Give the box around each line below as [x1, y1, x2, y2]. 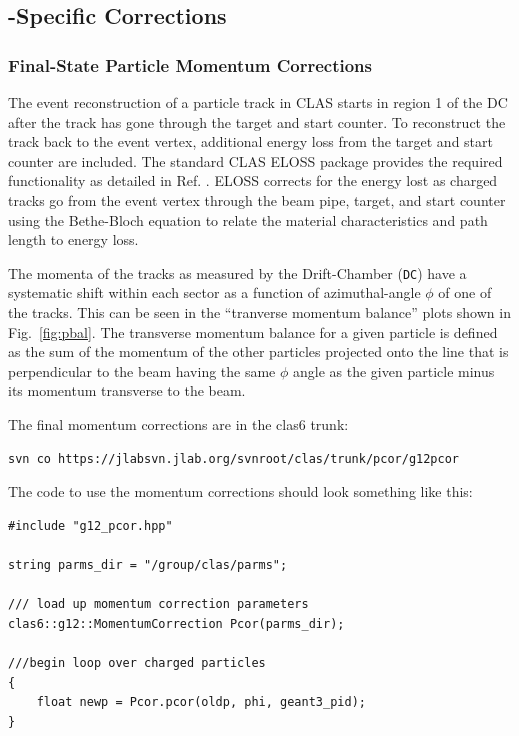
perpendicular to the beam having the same [8, 360, 276, 381]
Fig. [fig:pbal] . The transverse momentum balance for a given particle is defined [8, 321, 498, 342]
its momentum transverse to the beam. [8, 380, 246, 401]
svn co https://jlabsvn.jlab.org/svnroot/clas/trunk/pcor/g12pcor [8, 451, 460, 466]
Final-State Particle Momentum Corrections [8, 52, 372, 77]
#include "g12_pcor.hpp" [8, 518, 173, 533]
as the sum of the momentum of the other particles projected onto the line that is [8, 341, 509, 362]
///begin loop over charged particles [8, 655, 266, 670]
